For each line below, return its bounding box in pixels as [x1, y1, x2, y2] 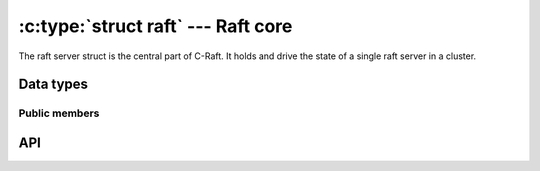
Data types [18, 76, 89, 93]
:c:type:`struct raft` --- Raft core [18, 15, 293, 37]
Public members [18, 106, 100, 120]
